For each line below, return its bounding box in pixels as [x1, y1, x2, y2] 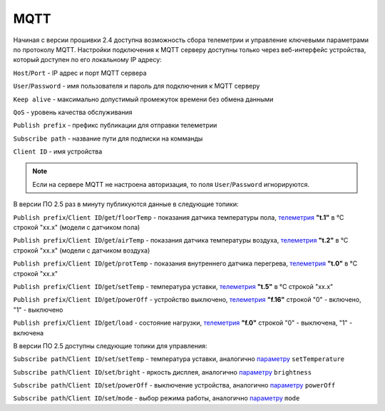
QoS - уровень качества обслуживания [13, 108, 133, 116]
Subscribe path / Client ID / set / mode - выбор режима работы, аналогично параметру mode [13, 394, 300, 402]
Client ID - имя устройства [13, 147, 103, 156]
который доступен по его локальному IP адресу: [13, 56, 162, 64]
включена [13, 328, 44, 337]
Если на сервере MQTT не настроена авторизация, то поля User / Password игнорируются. [32, 180, 310, 188]
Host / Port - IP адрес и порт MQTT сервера [13, 68, 147, 77]
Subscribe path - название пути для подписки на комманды [13, 134, 203, 143]
